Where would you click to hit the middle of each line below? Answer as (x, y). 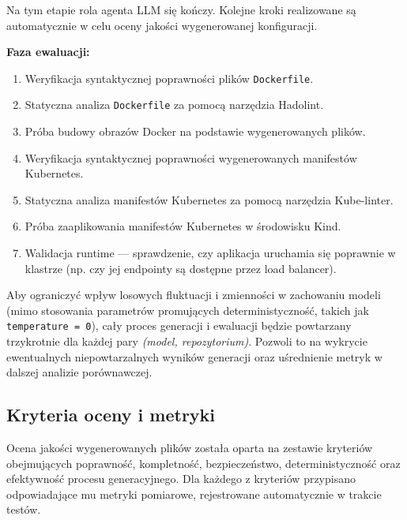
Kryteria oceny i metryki (111, 415)
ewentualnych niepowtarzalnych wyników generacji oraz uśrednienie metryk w (194, 356)
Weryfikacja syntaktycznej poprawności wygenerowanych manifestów (191, 157)
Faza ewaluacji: (48, 52)
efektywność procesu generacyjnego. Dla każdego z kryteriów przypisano (181, 479)
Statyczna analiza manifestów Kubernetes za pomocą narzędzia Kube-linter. (209, 199)
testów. (24, 509)
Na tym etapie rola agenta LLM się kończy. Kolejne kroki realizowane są (181, 9)
